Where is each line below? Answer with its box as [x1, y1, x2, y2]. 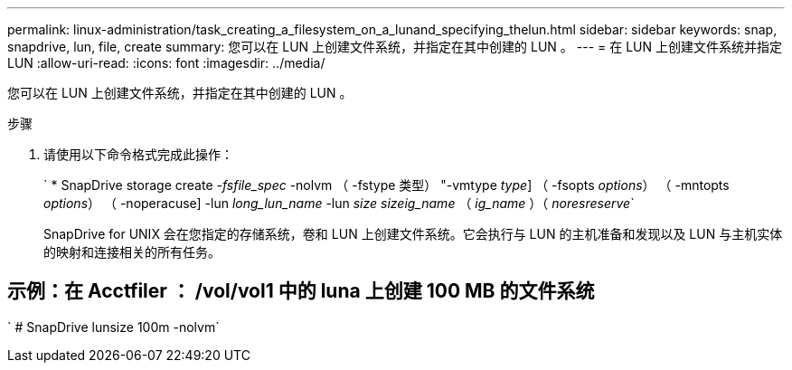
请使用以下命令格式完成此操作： [43, 147, 233, 162]
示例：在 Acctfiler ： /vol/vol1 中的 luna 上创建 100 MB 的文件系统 [7, 280, 595, 303]
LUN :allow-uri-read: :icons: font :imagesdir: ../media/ [7, 55, 325, 71]
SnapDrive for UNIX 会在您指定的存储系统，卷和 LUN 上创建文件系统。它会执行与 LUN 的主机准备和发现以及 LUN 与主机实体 [43, 226, 783, 242]
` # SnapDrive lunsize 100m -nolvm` [7, 318, 220, 335]
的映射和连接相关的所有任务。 [43, 244, 221, 260]
